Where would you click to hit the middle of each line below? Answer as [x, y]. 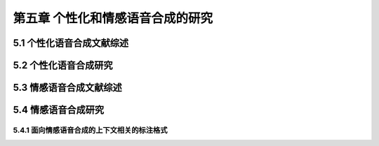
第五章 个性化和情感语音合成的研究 [113, 18]
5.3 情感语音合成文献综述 [67, 88]
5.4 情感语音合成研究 [59, 110]
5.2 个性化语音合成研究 [63, 65]
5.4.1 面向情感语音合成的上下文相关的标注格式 [90, 130]
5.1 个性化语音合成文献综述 [71, 43]
